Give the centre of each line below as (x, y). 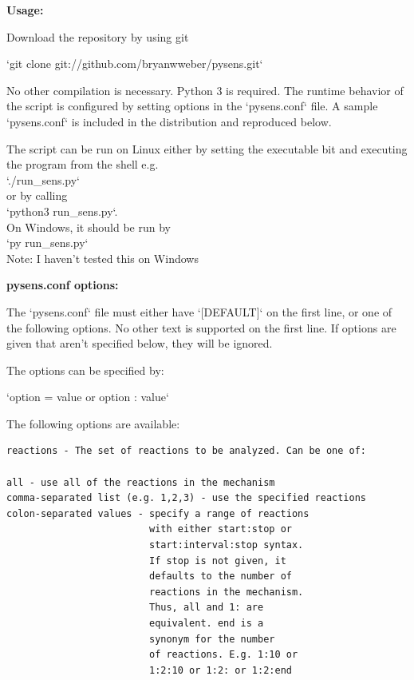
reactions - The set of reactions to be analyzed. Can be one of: (187, 451)
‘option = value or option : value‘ (88, 397)
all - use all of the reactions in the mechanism (141, 482)
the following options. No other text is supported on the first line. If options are (201, 327)
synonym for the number (212, 639)
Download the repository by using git (98, 36)
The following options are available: (93, 423)
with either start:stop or (220, 529)
